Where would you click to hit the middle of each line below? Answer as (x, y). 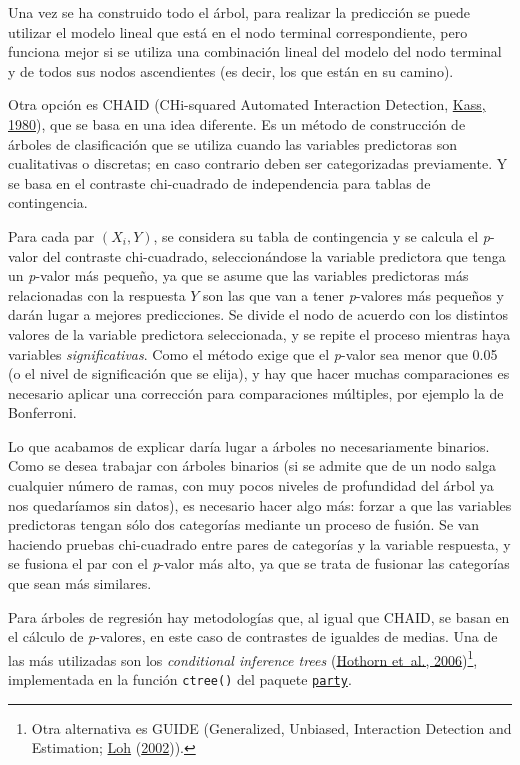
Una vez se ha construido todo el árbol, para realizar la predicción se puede (239, 12)
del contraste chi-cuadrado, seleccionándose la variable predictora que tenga (274, 255)
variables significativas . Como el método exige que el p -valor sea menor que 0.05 (253, 353)
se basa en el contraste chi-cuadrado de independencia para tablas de (219, 182)
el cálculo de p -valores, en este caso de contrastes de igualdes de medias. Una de (253, 636)
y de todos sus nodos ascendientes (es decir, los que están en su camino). (231, 70)
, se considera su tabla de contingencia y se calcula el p (321, 235)
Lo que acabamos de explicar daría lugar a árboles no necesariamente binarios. (249, 445)
